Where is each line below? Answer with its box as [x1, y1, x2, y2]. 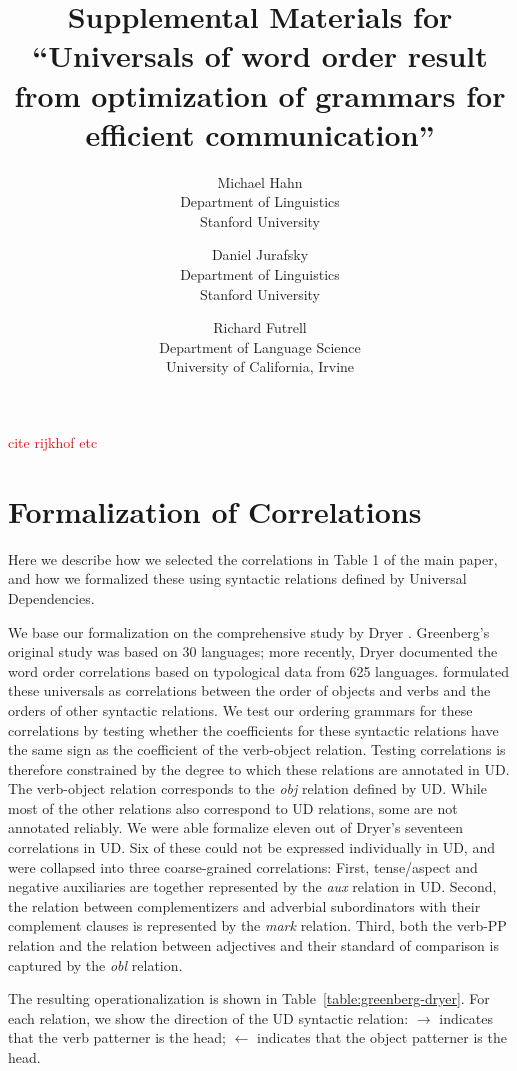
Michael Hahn [217, 171, 303, 192]
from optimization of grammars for [14, 74, 506, 115]
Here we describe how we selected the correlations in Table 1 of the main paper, [8, 548, 498, 569]
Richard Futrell [213, 317, 307, 338]
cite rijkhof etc [8, 432, 98, 453]
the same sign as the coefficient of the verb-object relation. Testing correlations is [8, 739, 506, 760]
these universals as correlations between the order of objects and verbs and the [8, 680, 491, 701]
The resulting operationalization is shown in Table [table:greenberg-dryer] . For [8, 988, 490, 1009]
